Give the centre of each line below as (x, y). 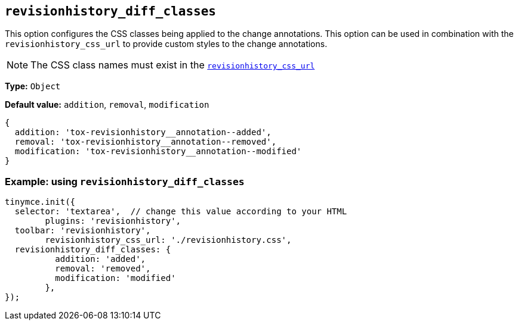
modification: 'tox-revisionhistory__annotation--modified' (158, 151)
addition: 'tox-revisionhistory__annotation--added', (143, 132)
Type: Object (33, 86)
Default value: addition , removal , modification (107, 105)
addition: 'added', (101, 259)
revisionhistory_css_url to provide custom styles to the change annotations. (166, 44)
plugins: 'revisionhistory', (113, 221)
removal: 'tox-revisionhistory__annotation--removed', (146, 142)
